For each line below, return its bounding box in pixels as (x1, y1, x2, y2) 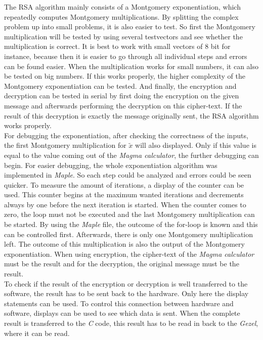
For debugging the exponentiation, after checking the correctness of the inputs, (4, 130, 248, 140)
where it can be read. (4, 327, 70, 338)
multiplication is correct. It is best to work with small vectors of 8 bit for (4, 41, 231, 51)
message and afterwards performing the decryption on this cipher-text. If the (4, 100, 242, 110)
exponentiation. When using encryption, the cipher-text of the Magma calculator (4, 248, 254, 259)
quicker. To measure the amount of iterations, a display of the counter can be (4, 179, 244, 190)
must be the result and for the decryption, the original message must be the (4, 258, 239, 269)
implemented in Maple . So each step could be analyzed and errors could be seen (4, 169, 251, 180)
